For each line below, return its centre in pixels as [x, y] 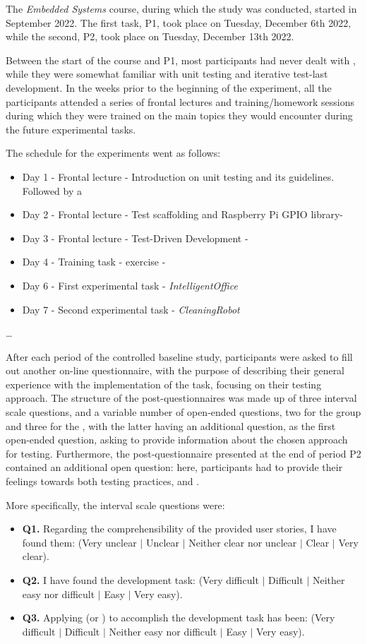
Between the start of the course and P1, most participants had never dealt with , [181, 60]
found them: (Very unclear [79, 542]
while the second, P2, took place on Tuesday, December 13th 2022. [150, 36]
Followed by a [52, 190]
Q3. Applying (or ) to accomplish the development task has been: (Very [179, 618]
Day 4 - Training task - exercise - [94, 262]
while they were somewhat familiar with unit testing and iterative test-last [167, 74]
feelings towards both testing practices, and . [103, 481]
